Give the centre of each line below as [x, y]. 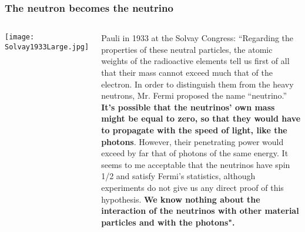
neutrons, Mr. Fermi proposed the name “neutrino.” [194, 95]
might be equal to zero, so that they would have [201, 118]
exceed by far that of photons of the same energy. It [195, 153]
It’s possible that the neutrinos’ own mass [188, 107]
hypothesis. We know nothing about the [181, 199]
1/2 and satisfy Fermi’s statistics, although [178, 176]
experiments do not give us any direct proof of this [192, 187]
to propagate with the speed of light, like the [194, 130]
